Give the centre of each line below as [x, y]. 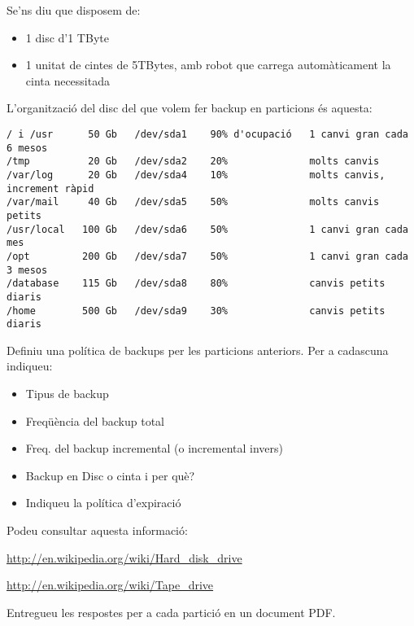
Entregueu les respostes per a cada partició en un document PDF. [171, 612]
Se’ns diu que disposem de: [74, 10]
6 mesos [27, 148]
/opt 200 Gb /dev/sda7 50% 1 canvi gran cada [207, 256]
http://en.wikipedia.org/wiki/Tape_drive [110, 585]
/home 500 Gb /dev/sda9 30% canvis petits [196, 311]
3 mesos [27, 270]
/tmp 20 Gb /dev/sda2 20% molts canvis [193, 162]
